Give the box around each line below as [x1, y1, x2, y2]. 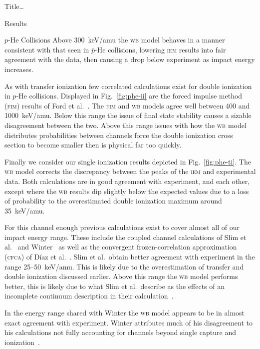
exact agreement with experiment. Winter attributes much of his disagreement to [4, 317, 253, 327]
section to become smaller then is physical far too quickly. [4, 139, 182, 150]
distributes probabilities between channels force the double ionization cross [4, 129, 233, 140]
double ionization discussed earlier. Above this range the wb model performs [4, 271, 238, 281]
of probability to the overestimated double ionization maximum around [4, 195, 222, 206]
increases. [4, 63, 33, 74]
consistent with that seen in [4, 44, 89, 54]
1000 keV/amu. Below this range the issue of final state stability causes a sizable [4, 110, 252, 120]
